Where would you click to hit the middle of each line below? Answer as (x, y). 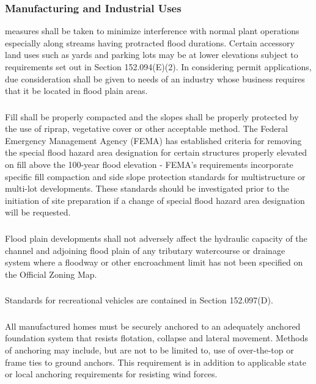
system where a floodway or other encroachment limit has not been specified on (154, 262)
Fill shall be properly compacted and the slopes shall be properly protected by (152, 116)
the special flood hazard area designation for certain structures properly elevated (156, 152)
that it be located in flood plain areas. (76, 91)
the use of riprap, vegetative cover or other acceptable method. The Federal (146, 129)
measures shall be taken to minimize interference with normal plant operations (152, 31)
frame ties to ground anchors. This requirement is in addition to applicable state (156, 362)
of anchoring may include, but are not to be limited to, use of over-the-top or (149, 350)
